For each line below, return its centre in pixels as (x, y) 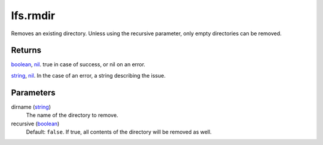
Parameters (33, 92)
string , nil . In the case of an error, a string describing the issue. (88, 75)
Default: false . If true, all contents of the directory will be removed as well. (119, 132)
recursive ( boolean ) (35, 124)
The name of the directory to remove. (72, 115)
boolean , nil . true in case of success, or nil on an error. (78, 64)
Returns (26, 50)
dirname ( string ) (31, 107)
